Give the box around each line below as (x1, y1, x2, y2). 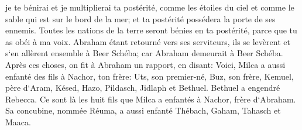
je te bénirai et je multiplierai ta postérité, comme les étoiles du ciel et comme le (5, 1, 294, 13)
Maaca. (5, 115, 31, 128)
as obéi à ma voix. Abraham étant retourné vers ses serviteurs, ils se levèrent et (5, 35, 290, 47)
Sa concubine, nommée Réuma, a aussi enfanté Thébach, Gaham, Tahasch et (5, 104, 281, 117)
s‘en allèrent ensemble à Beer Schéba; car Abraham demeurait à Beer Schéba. (5, 47, 283, 59)
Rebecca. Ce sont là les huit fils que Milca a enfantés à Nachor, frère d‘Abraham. (5, 93, 296, 105)
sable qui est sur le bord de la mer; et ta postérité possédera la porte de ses (5, 12, 276, 25)
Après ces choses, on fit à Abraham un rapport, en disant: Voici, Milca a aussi (5, 58, 286, 70)
